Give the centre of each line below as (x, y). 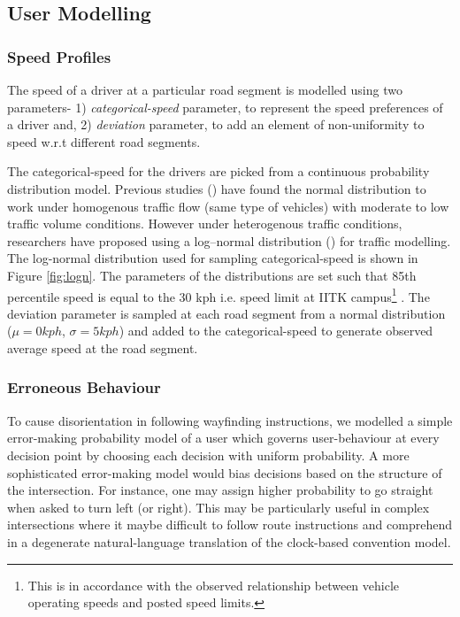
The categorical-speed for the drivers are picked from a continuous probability (218, 171)
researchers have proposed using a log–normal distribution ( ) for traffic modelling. (229, 240)
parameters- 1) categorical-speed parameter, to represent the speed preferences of (225, 107)
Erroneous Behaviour (84, 387)
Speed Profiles (59, 56)
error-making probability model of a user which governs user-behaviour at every (223, 438)
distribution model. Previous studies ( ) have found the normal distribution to (217, 188)
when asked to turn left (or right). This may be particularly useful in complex (218, 507)
